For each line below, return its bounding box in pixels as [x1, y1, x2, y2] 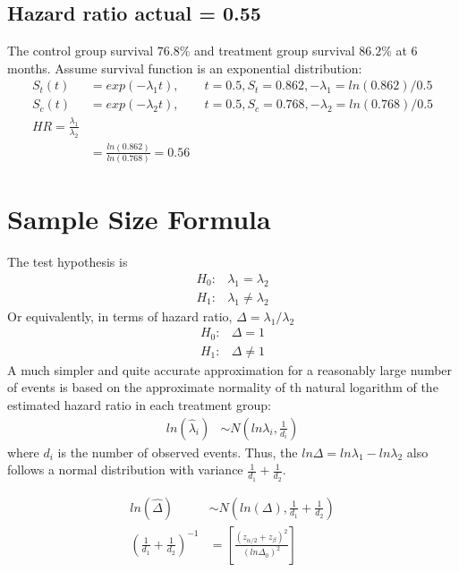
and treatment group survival [194, 41, 355, 60]
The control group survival [7, 41, 154, 60]
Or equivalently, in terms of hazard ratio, [7, 306, 233, 325]
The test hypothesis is [7, 252, 128, 271]
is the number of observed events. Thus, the [57, 442, 298, 461]
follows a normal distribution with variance [7, 460, 243, 479]
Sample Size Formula [7, 201, 271, 237]
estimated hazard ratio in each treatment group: [7, 396, 272, 414]
